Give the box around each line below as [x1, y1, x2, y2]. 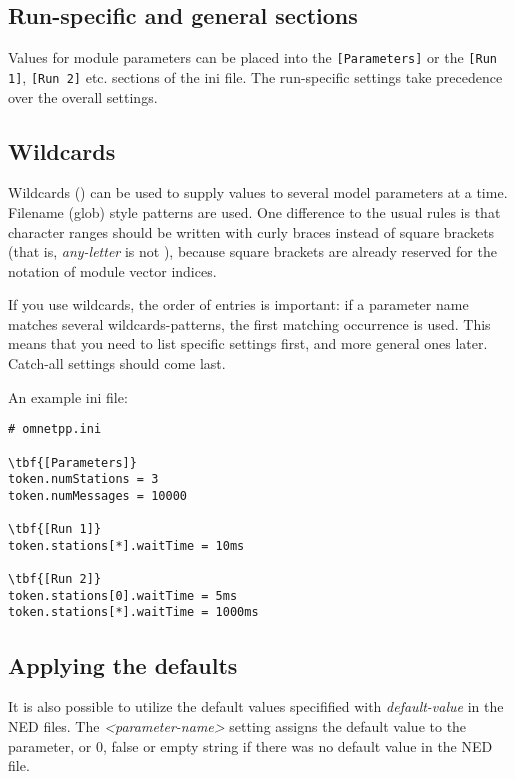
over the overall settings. [8, 86, 158, 107]
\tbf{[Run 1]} [8, 522, 102, 537]
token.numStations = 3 [8, 472, 159, 487]
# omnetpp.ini [8, 422, 102, 437]
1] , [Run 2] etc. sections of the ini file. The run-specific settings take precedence [8, 66, 503, 87]
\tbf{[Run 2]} [8, 572, 102, 587]
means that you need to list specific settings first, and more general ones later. [8, 333, 488, 354]
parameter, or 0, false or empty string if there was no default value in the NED [8, 735, 493, 756]
